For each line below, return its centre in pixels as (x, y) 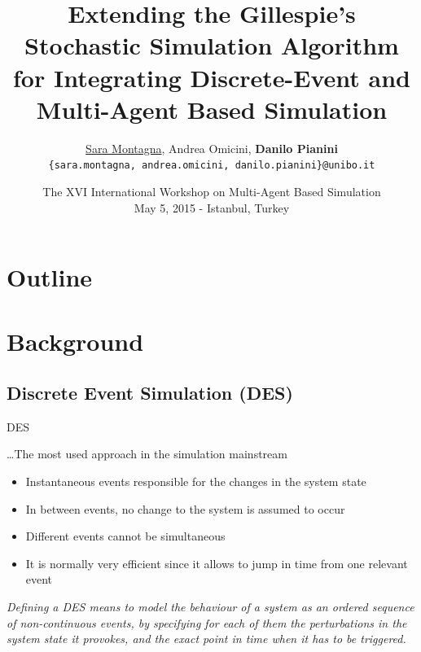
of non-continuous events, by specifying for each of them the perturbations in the (207, 622)
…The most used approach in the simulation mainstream (147, 454)
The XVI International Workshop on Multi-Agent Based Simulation (212, 191)
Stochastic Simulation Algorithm (212, 45)
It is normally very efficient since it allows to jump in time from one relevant (217, 563)
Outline (50, 277)
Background (75, 341)
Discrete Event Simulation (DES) (150, 393)
